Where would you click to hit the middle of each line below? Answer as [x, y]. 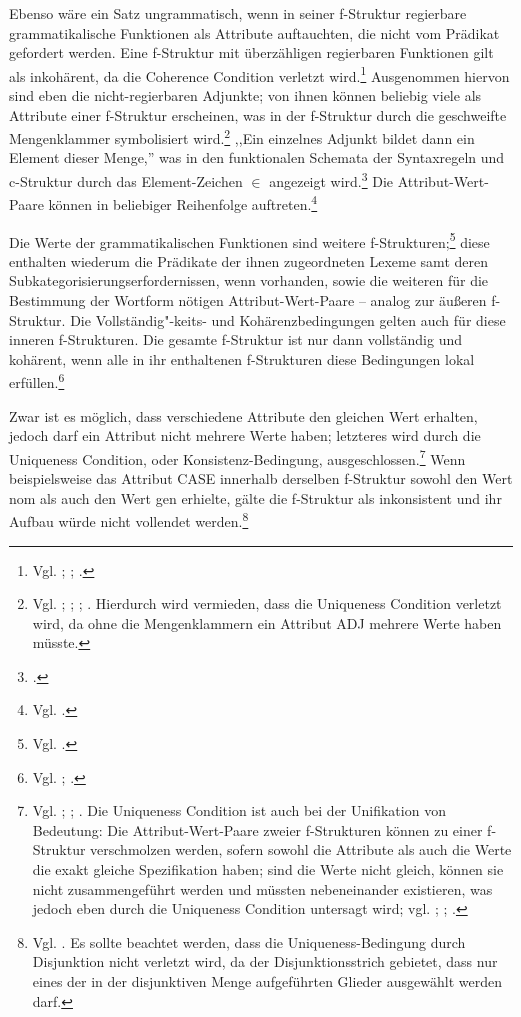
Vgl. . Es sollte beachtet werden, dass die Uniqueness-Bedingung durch [249, 941]
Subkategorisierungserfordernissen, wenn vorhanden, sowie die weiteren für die [249, 280]
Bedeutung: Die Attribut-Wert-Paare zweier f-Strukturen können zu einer [257, 829]
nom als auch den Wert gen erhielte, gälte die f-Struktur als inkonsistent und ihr [255, 497]
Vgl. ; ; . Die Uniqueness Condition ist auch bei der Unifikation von [239, 810]
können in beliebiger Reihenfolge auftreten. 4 [183, 202]
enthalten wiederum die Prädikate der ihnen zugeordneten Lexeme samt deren [248, 260]
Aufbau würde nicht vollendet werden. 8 [129, 519]
